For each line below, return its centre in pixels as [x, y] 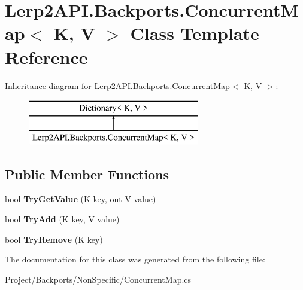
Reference [46, 57]
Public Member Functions [87, 174]
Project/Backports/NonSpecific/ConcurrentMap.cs [98, 279]
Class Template [195, 33]
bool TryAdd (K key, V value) [62, 219]
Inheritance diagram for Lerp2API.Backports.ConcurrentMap [117, 85]
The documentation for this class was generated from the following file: [135, 259]
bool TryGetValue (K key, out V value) [81, 199]
